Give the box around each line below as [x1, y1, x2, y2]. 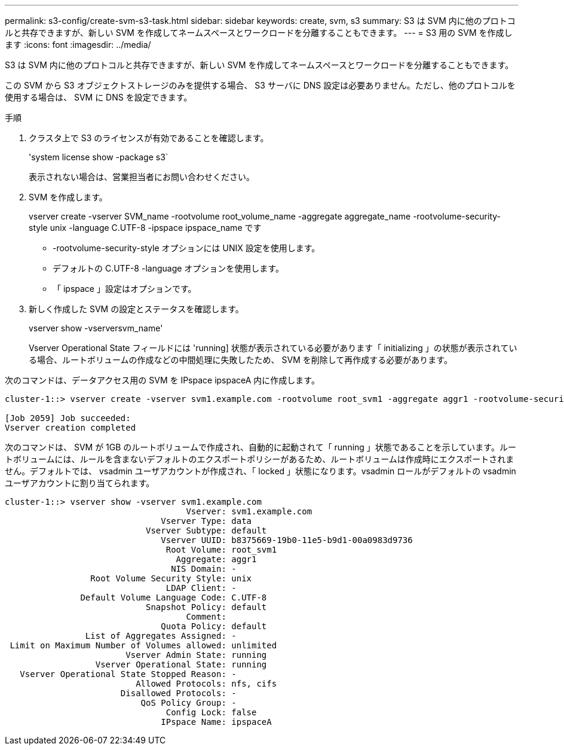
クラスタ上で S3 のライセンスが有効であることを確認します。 [29, 133, 269, 143]
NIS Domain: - [171, 564, 237, 574]
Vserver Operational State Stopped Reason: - [20, 669, 237, 679]
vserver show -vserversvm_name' [29, 323, 163, 333]
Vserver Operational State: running [95, 660, 267, 669]
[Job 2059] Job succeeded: [5, 413, 131, 423]
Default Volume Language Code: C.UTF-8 [80, 593, 267, 602]
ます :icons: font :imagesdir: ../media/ [5, 39, 151, 50]
